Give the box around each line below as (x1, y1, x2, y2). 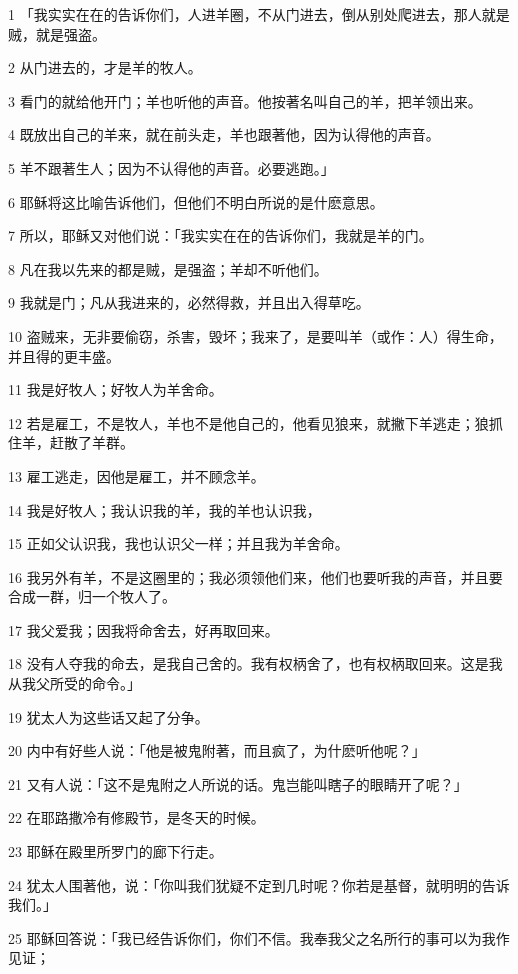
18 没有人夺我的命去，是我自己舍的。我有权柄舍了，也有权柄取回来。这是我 (8, 653, 503, 674)
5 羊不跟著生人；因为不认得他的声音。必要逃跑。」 (8, 157, 335, 178)
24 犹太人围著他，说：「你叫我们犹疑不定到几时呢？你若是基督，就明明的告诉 (8, 874, 510, 895)
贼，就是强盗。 (8, 23, 106, 44)
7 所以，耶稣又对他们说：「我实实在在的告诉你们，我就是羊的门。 (8, 225, 433, 246)
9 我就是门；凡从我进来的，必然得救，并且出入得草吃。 (8, 292, 370, 313)
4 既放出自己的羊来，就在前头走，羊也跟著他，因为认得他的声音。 (8, 124, 440, 145)
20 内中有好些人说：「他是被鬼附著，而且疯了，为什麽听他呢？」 (8, 740, 426, 761)
